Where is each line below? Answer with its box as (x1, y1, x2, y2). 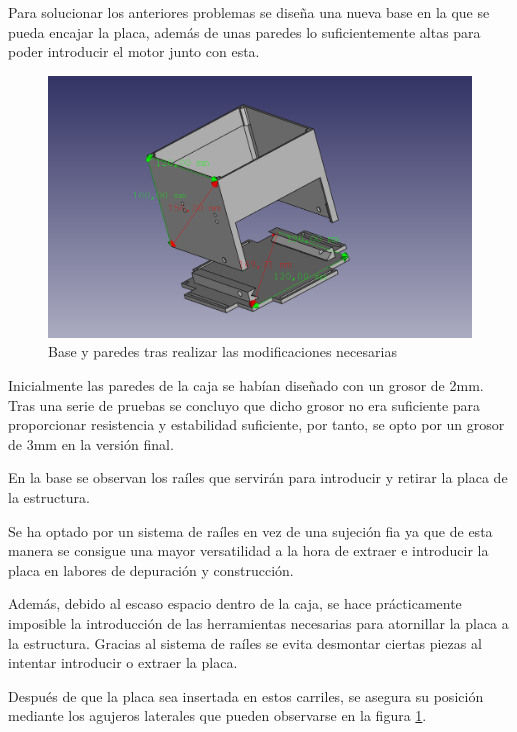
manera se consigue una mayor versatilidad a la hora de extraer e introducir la (8, 540, 489, 561)
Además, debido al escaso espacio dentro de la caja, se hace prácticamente (8, 593, 462, 614)
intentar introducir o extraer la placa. (8, 652, 238, 673)
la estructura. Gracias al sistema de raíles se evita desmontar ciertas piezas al (8, 632, 482, 653)
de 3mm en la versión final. (8, 433, 174, 454)
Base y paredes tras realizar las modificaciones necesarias (48, 341, 397, 362)
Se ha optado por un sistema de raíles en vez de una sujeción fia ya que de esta (8, 520, 493, 541)
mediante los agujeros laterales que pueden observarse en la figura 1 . (8, 705, 427, 726)
